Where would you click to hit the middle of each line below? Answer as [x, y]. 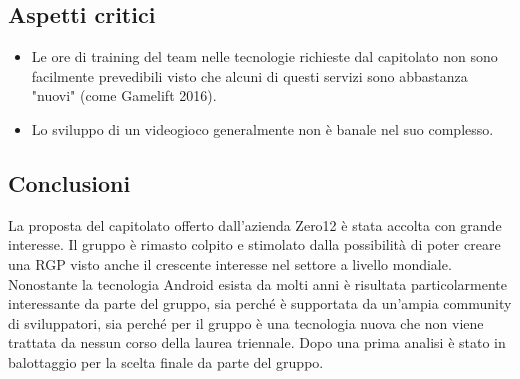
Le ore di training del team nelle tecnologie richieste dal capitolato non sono [264, 56]
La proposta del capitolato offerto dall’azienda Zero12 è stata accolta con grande [255, 224]
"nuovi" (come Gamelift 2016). [124, 95]
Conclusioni [69, 182]
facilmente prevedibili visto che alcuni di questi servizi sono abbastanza [249, 75]
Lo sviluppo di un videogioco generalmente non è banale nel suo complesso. [262, 128]
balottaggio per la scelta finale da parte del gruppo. [166, 361]
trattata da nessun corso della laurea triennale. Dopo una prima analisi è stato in [257, 342]
